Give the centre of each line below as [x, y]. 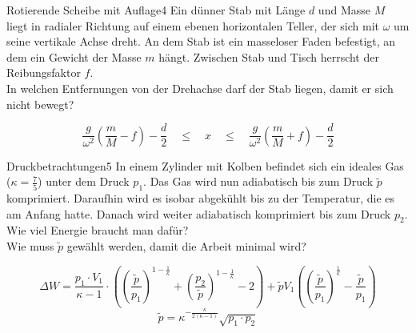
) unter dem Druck [84, 181]
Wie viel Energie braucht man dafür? [98, 230]
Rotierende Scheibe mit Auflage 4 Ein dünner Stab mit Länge [156, 10]
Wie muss [30, 246]
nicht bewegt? [40, 104]
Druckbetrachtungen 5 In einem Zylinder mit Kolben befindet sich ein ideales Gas [205, 165]
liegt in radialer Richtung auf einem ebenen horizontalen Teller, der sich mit [193, 25]
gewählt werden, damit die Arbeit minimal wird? [186, 246]
